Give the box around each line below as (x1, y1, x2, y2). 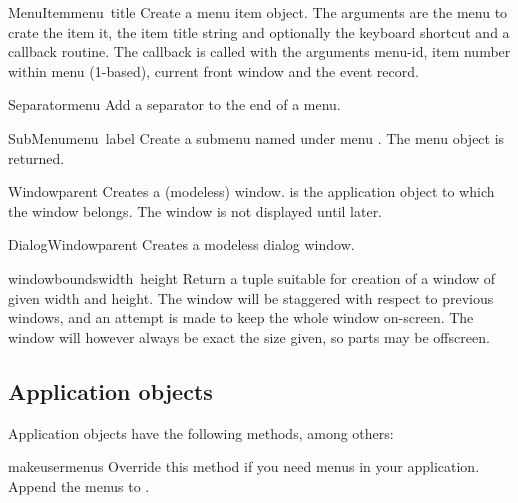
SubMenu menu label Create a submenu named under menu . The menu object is (8, 127, 505, 148)
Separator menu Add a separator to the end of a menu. (8, 94, 341, 115)
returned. (8, 147, 65, 168)
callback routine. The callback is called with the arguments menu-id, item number (8, 41, 511, 62)
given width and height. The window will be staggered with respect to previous (8, 287, 494, 308)
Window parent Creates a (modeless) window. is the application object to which (8, 181, 495, 202)
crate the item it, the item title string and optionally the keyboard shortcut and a (8, 21, 510, 42)
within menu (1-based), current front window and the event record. (8, 60, 419, 81)
